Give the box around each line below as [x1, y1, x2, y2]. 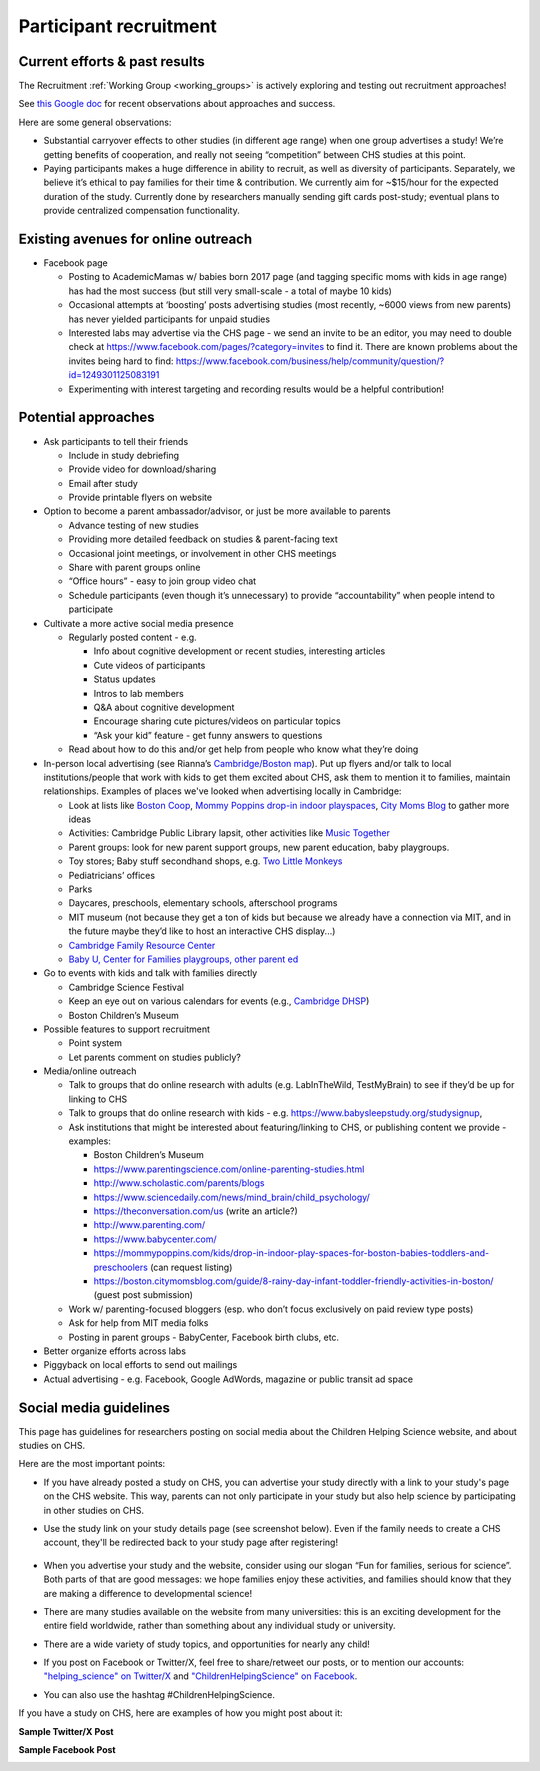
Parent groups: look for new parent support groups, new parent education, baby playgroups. [68, 841, 450, 853]
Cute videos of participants [93, 659, 206, 671]
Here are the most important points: [18, 1458, 166, 1470]
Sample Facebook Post [18, 1744, 116, 1756]
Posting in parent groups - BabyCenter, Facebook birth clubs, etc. [68, 1331, 340, 1343]
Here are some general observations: [18, 116, 172, 128]
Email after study [68, 477, 139, 489]
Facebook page [43, 257, 109, 269]
